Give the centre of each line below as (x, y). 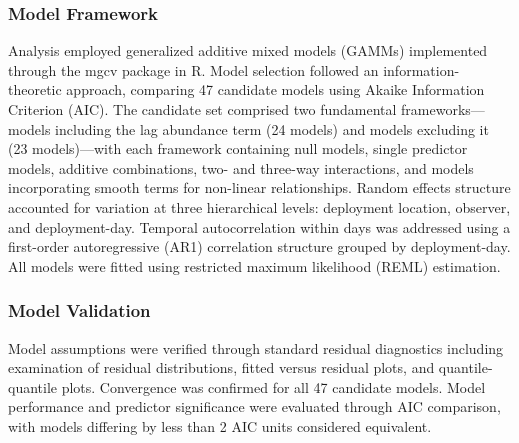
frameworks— (443, 109)
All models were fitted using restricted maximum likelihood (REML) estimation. (254, 265)
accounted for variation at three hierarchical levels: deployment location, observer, (259, 206)
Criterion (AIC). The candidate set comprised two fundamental (202, 109)
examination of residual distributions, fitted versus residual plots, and (221, 367)
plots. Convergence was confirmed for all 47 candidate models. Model (273, 386)
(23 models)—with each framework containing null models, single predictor (238, 148)
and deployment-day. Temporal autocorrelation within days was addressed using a (259, 226)
